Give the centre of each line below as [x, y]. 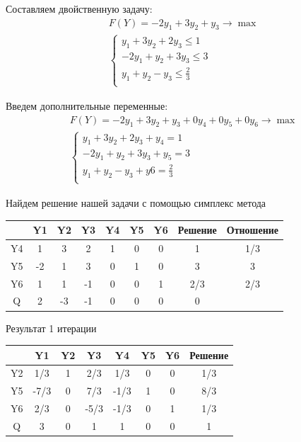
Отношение [252, 230]
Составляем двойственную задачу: [79, 8]
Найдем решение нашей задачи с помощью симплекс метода [136, 202]
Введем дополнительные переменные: [87, 105]
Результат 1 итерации [51, 328]
